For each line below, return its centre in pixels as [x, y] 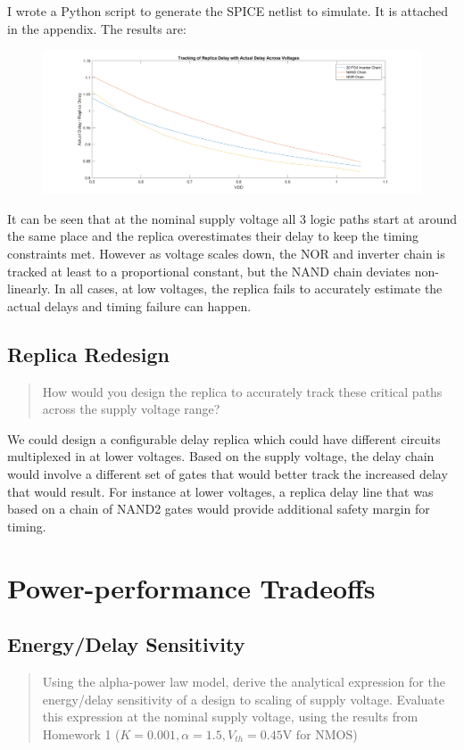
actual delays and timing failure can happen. [129, 305]
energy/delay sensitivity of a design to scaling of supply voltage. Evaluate [243, 699]
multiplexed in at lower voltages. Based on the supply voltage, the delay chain [221, 456]
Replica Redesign [88, 354]
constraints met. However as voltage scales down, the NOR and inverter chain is [226, 254]
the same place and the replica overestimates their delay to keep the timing [213, 236]
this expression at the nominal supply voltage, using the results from [230, 717]
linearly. [29, 288]
